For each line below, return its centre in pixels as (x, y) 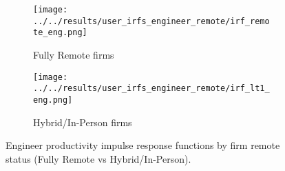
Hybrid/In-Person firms (83, 122)
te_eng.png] (60, 33)
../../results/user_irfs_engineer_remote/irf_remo (151, 21)
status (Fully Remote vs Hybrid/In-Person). (98, 158)
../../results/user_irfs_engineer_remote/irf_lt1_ (151, 89)
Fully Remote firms (74, 54)
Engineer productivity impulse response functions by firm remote (143, 145)
